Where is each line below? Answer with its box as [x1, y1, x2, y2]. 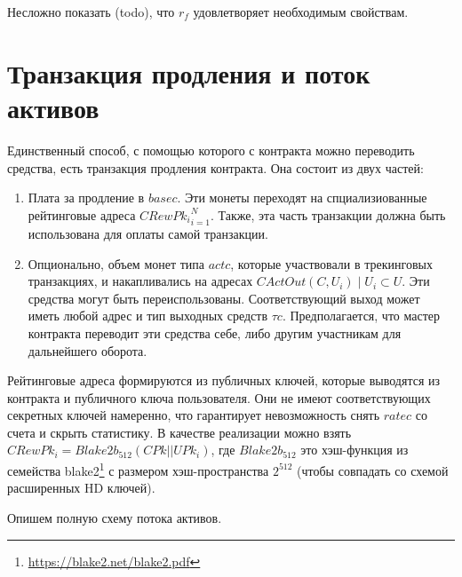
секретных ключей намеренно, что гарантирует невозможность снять [7, 406, 380, 424]
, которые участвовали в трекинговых [230, 254, 433, 273]
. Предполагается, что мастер [282, 306, 441, 325]
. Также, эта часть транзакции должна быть [210, 205, 446, 224]
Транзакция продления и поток [7, 54, 370, 91]
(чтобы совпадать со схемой [297, 461, 449, 479]
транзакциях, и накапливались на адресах [28, 272, 253, 290]
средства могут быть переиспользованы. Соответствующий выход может [28, 288, 420, 307]
